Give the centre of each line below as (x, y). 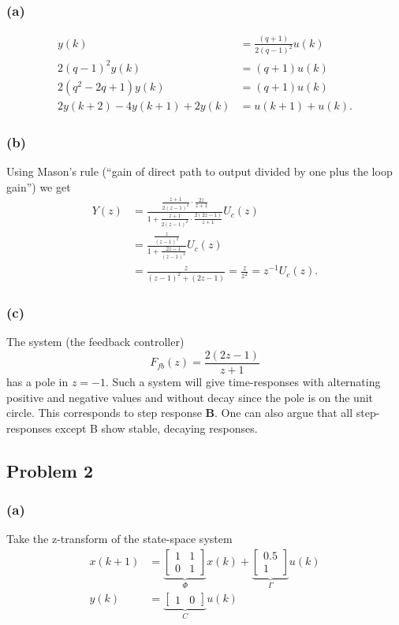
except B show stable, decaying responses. (157, 428)
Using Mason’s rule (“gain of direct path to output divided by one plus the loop (199, 171)
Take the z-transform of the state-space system (119, 539)
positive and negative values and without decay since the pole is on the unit (190, 397)
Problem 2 (50, 470)
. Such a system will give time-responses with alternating (243, 381)
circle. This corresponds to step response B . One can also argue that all (180, 413)
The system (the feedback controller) (95, 342)
